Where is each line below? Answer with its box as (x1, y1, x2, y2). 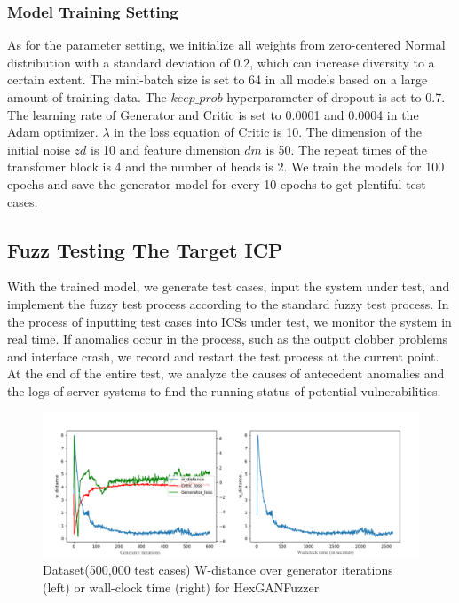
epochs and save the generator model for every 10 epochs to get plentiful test (7, 174, 426, 193)
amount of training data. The (7, 88, 167, 106)
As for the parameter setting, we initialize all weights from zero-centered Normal (7, 36, 446, 54)
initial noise (7, 139, 70, 158)
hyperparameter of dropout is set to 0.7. (226, 88, 446, 106)
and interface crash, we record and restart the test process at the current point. (7, 346, 439, 365)
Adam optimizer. (7, 123, 99, 141)
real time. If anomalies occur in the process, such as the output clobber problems (7, 329, 448, 348)
